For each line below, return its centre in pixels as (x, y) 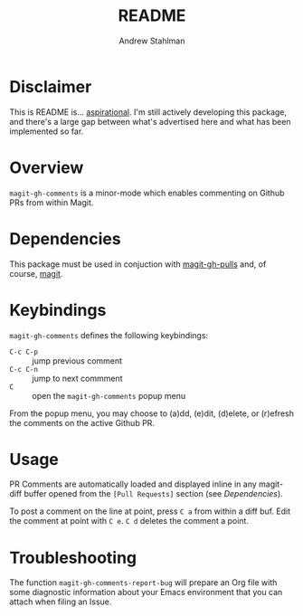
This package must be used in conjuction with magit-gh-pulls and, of (138, 264)
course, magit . (36, 273)
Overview (47, 167)
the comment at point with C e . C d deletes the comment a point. (129, 521)
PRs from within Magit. (52, 202)
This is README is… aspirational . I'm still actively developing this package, (148, 112)
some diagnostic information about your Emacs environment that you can (146, 592)
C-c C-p (24, 352)
